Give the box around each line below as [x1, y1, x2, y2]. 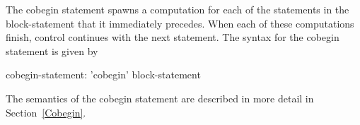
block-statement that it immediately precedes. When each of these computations [6, 16, 354, 30]
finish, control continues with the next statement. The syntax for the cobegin [6, 30, 339, 44]
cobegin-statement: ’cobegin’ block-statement [6, 67, 201, 82]
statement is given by [6, 43, 98, 58]
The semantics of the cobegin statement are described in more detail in [6, 90, 314, 105]
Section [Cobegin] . [6, 105, 86, 119]
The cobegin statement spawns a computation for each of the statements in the [6, 2, 349, 16]
